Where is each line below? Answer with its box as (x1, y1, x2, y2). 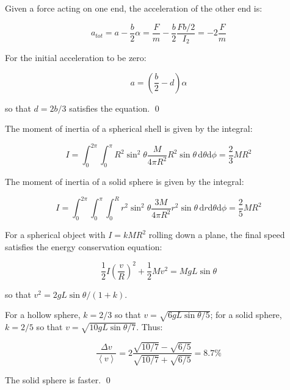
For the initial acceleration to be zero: (5, 51, 147, 64)
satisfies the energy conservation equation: (5, 240, 162, 253)
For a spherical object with (5, 228, 106, 241)
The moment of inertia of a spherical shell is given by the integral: (5, 122, 253, 135)
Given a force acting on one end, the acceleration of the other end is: (5, 2, 263, 14)
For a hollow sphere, (5, 308, 81, 321)
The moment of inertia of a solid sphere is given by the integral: (5, 175, 244, 188)
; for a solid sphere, (210, 308, 282, 321)
